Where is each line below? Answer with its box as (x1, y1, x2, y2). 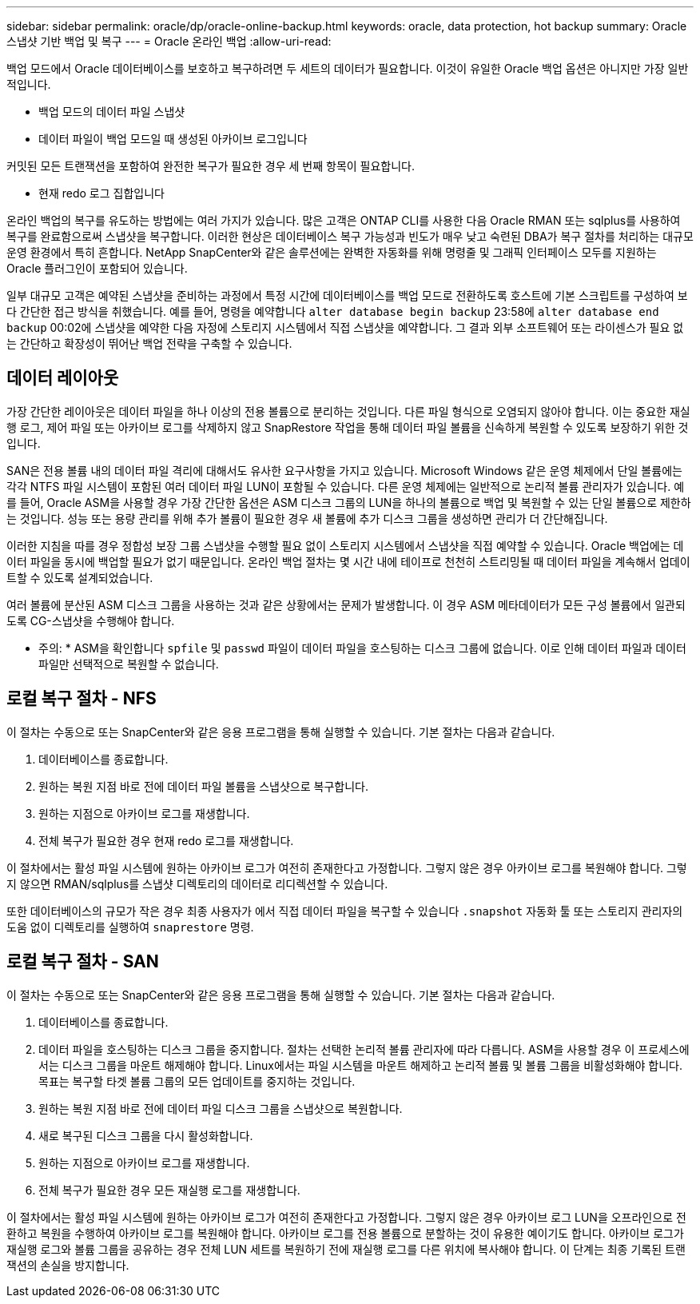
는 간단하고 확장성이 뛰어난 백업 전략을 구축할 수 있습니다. (6, 337, 292, 350)
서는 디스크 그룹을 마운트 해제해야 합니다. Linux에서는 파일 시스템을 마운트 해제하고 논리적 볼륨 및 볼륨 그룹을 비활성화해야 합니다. (38, 1058, 683, 1072)
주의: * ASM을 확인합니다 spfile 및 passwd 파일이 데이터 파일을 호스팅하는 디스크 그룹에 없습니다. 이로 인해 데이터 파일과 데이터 (38, 640, 686, 655)
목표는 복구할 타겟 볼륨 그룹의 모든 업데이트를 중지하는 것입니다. (38, 1074, 356, 1088)
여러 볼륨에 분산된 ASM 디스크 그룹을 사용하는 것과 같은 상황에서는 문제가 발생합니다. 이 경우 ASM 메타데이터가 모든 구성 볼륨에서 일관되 (6, 597, 686, 612)
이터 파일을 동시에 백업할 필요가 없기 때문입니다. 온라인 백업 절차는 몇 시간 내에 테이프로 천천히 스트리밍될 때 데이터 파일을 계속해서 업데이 (6, 554, 690, 568)
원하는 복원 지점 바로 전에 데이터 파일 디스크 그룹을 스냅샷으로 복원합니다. (38, 1101, 403, 1115)
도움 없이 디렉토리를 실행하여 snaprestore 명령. (6, 919, 254, 934)
